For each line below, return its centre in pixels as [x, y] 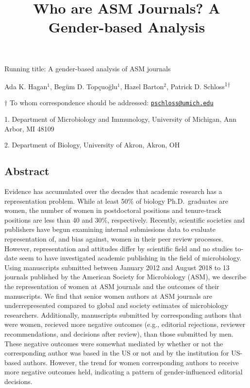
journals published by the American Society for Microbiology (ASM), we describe [125, 277]
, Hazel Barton [142, 86]
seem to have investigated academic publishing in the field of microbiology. [131, 258]
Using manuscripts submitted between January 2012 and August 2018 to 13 [117, 267]
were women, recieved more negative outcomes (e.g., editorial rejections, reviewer [125, 324]
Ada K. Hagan [26, 86]
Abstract [27, 171]
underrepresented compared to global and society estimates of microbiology [116, 305]
